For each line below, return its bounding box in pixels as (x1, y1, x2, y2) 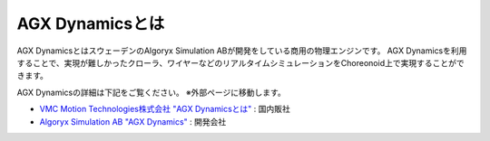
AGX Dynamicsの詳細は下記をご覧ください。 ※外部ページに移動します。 (16, 87, 286, 98)
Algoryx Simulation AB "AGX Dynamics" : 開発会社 (39, 116, 227, 127)
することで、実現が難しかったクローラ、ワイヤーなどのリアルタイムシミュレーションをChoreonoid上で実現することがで (16, 57, 465, 68)
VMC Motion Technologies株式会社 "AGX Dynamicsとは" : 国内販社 (39, 104, 290, 115)
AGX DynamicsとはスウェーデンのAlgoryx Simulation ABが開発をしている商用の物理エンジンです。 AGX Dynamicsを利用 (16, 45, 467, 56)
